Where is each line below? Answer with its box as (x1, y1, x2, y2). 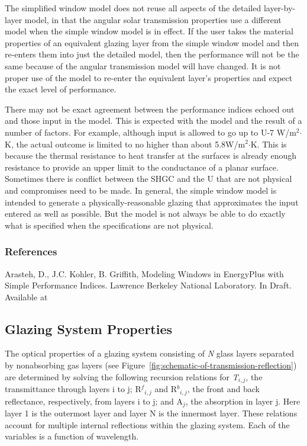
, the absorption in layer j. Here (185, 394, 300, 407)
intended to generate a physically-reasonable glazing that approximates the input (5, 195, 299, 208)
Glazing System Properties (5, 319, 173, 338)
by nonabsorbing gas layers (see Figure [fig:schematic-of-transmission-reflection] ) (5, 359, 297, 371)
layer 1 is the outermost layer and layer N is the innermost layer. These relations (5, 407, 298, 419)
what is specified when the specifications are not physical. (5, 219, 214, 231)
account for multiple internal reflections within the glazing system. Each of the (5, 418, 290, 431)
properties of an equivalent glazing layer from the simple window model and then (5, 36, 299, 49)
